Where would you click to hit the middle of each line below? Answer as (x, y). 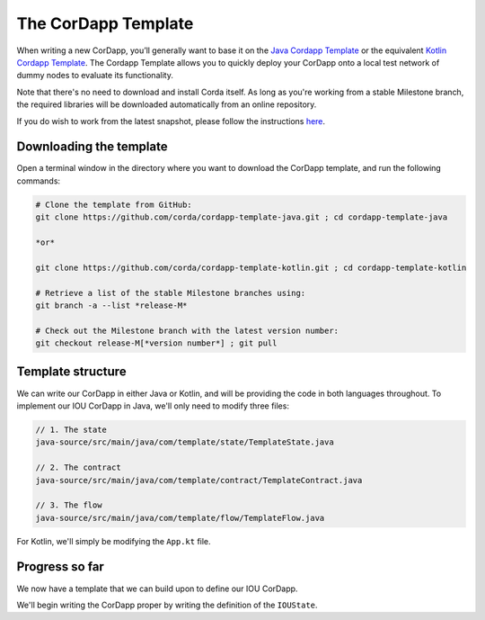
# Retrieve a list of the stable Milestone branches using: (171, 293)
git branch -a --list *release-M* (111, 305)
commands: (39, 181)
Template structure (71, 372)
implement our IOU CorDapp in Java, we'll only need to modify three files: (153, 406)
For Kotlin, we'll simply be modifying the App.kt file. (114, 541)
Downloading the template (92, 147)
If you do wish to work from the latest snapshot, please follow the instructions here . (171, 121)
